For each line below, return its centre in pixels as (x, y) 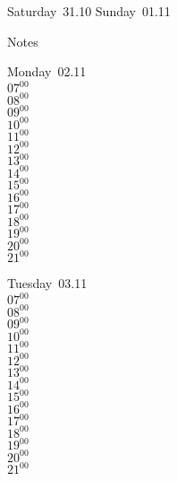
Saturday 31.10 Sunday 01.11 (89, 11)
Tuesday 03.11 (47, 283)
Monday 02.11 (47, 71)
